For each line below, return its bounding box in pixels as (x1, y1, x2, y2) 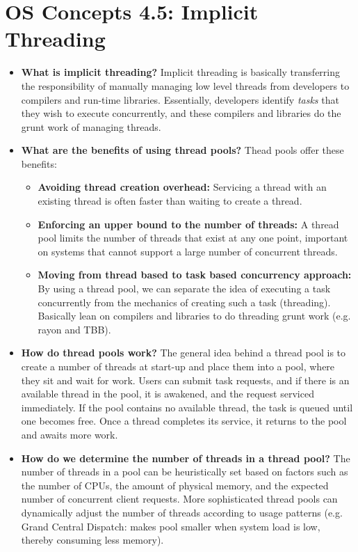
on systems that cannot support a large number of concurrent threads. (38, 244, 338, 258)
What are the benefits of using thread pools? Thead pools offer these (21, 143, 344, 157)
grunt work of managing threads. (21, 119, 161, 134)
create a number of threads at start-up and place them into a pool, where (21, 359, 335, 373)
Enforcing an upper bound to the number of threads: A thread (38, 216, 339, 231)
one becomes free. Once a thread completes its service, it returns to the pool (21, 413, 347, 428)
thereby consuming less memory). (21, 533, 164, 547)
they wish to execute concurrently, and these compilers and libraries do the (21, 106, 341, 120)
